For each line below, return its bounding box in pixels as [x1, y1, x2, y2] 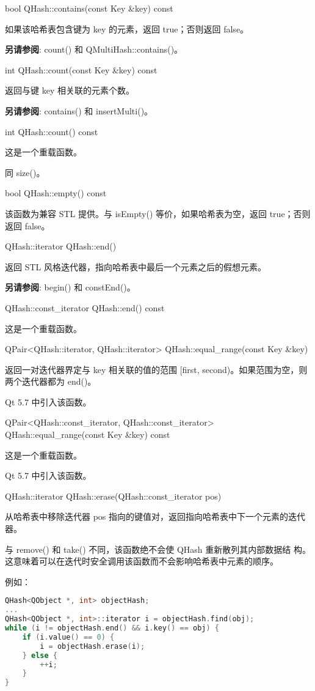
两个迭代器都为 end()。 [5, 375, 96, 388]
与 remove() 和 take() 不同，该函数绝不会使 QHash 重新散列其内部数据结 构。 [5, 542, 311, 555]
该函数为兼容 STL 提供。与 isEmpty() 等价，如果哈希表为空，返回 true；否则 [5, 207, 311, 220]
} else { [22, 651, 57, 660]
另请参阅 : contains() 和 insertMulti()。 [5, 104, 153, 117]
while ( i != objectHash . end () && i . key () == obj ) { [5, 624, 219, 633]
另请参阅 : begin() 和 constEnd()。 [5, 281, 136, 294]
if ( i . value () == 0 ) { [22, 632, 115, 641]
